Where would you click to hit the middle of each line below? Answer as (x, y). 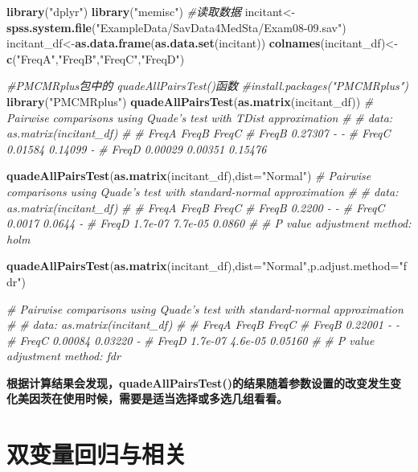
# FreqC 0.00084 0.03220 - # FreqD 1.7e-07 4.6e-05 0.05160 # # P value (191, 340)
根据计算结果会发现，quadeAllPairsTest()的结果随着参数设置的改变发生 (198, 382)
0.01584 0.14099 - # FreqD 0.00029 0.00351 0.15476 (137, 148)
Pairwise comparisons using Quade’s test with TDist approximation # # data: (200, 117)
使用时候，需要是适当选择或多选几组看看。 (175, 398)
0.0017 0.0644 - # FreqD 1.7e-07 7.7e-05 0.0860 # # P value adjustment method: (209, 223)
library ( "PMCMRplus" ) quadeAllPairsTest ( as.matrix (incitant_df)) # (190, 101)
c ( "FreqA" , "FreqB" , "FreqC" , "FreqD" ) (96, 58)
